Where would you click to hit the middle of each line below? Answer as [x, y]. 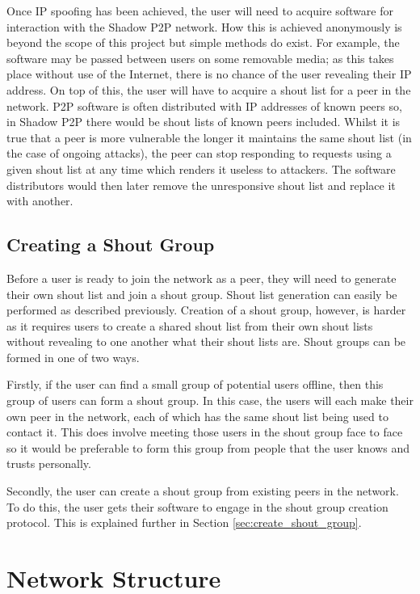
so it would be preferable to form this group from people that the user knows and [208, 447]
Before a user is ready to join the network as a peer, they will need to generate [202, 278]
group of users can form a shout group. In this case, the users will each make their [210, 400]
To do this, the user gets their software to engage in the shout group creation [197, 506]
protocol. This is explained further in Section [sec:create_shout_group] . [184, 522]
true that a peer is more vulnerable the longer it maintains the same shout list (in [209, 137]
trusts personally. [49, 463]
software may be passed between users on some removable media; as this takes [200, 58]
